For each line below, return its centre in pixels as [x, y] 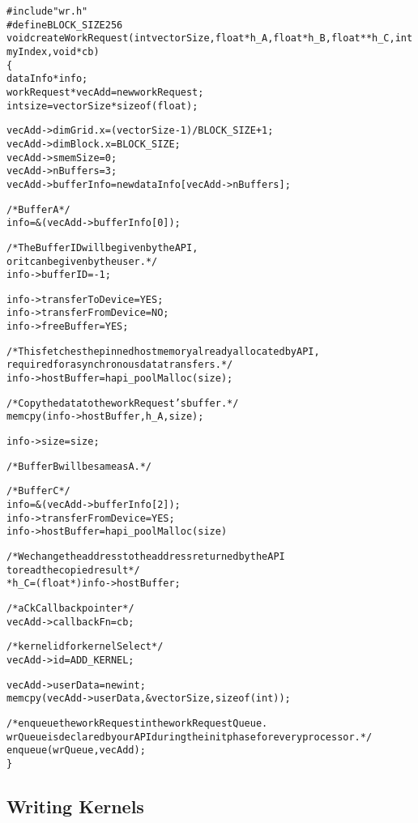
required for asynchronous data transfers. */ [120, 365]
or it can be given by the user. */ [82, 261]
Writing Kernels [75, 806]
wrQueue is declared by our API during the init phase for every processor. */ [190, 737]
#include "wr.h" [47, 11]
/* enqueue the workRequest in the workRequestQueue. [137, 723]
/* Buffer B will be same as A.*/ [79, 466]
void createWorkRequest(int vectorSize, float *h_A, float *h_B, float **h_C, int [210, 38]
